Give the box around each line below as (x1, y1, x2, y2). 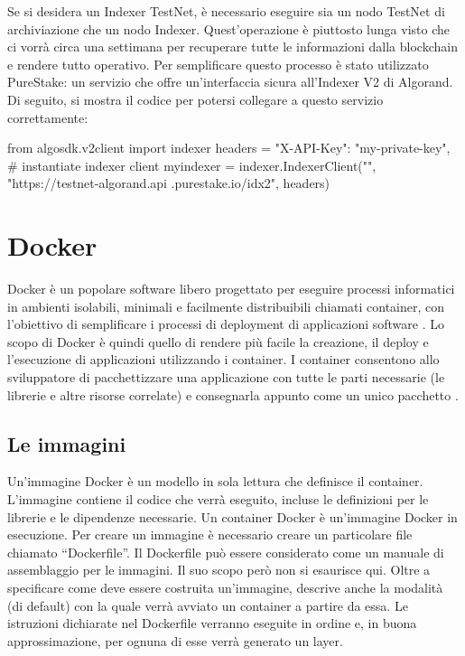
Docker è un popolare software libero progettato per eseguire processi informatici (7, 279, 455, 298)
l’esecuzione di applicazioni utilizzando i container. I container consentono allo (7, 350, 440, 369)
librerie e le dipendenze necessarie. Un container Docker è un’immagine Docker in (7, 507, 458, 526)
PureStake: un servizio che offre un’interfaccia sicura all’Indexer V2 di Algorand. (7, 72, 453, 91)
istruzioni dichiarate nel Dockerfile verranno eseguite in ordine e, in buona (7, 614, 417, 633)
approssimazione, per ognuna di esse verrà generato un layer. (7, 631, 343, 650)
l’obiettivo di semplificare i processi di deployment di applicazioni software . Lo (7, 314, 445, 333)
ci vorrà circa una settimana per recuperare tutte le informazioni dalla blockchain (7, 37, 458, 56)
